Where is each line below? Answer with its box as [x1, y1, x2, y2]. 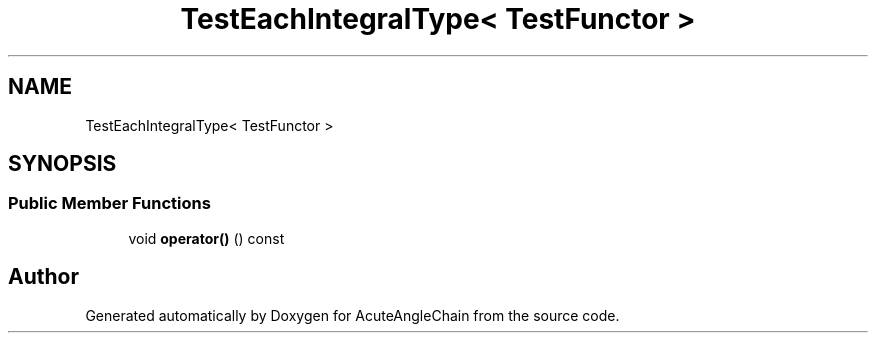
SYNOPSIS [8, 151, 117, 177]
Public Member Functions [8, 193, 211, 214]
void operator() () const [128, 229, 285, 247]
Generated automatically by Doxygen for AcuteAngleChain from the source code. [85, 306, 620, 324]
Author [8, 264, 79, 290]
